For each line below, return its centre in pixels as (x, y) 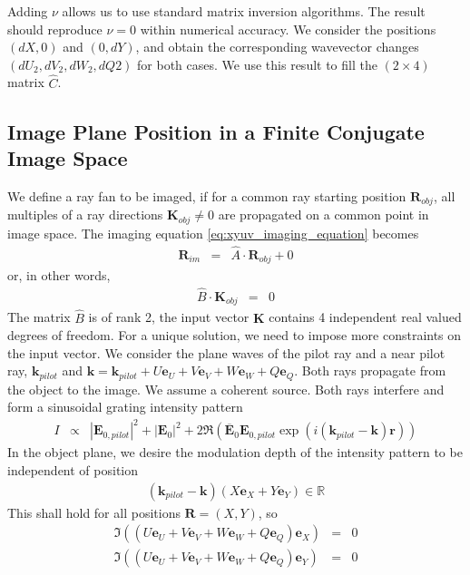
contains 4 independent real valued (365, 317)
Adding (28, 11)
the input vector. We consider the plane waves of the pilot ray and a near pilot (226, 352)
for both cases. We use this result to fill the (257, 64)
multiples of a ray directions (85, 214)
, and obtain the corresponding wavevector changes (277, 47)
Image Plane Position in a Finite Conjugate (216, 131)
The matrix (39, 317)
